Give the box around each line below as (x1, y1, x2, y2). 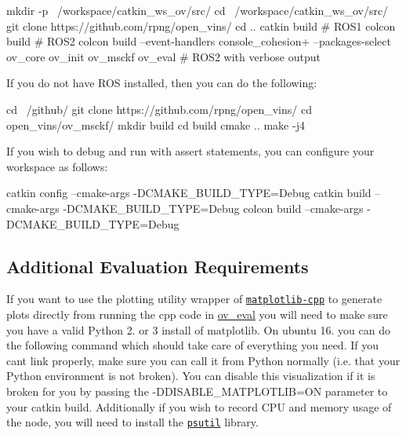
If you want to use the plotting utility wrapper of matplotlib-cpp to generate (6, 291, 382, 307)
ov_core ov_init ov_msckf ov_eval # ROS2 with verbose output (6, 48, 321, 64)
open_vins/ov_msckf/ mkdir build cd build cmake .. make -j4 (6, 116, 305, 133)
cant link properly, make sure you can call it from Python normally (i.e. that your (6, 352, 401, 368)
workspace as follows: (6, 158, 108, 174)
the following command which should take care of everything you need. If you (6, 337, 379, 353)
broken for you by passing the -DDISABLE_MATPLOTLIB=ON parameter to (6, 382, 388, 399)
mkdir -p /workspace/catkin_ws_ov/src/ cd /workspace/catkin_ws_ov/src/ (6, 2, 389, 18)
